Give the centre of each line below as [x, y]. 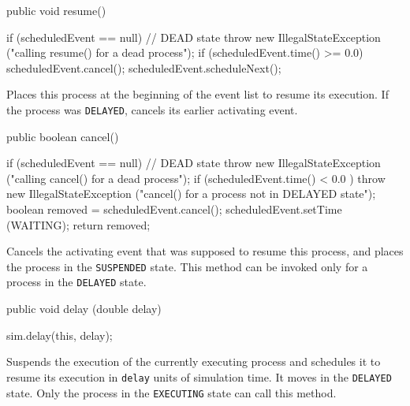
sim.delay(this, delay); [60, 335]
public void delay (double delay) [84, 309]
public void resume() [56, 10]
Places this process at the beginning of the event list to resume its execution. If [198, 94]
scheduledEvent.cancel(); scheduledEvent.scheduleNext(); [144, 67]
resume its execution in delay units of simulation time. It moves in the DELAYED [199, 376]
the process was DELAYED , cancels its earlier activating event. [152, 109]
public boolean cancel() [63, 136]
